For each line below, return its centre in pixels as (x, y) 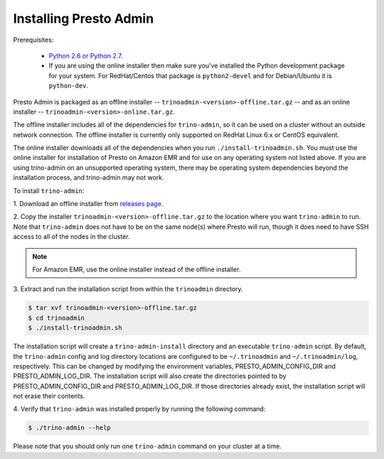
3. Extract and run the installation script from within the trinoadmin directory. (128, 289)
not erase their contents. (49, 396)
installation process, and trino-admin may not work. (89, 178)
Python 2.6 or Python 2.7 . (86, 55)
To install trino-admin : (49, 190)
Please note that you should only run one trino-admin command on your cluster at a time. (148, 446)
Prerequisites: (33, 40)
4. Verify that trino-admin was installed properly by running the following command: (139, 409)
